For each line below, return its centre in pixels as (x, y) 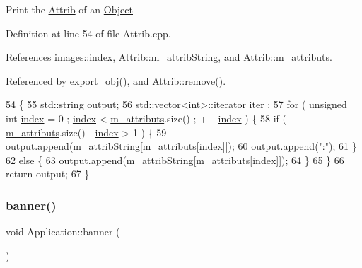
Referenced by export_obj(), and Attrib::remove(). (116, 80)
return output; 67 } (48, 174)
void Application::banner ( (63, 232)
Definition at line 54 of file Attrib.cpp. (88, 33)
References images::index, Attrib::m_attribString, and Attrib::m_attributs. (169, 57)
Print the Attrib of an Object (69, 9)
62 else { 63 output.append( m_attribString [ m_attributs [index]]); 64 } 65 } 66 (175, 159)
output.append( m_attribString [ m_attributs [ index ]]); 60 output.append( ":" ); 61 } (181, 146)
